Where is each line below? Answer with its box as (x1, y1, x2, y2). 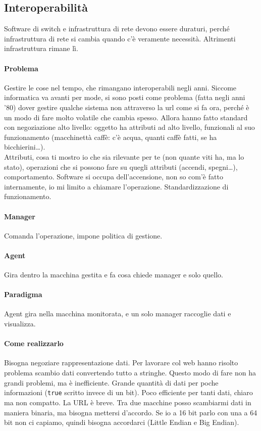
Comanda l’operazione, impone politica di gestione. (4, 230, 163, 241)
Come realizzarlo (4, 338, 64, 349)
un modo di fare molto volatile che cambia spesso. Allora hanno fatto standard (4, 112, 248, 122)
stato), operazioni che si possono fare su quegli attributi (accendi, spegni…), (4, 161, 238, 172)
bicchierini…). (4, 141, 45, 152)
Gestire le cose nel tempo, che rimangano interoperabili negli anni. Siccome (4, 82, 237, 92)
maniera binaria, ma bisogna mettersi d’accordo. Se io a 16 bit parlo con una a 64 (4, 407, 257, 417)
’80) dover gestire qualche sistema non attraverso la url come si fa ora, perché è (4, 102, 249, 112)
